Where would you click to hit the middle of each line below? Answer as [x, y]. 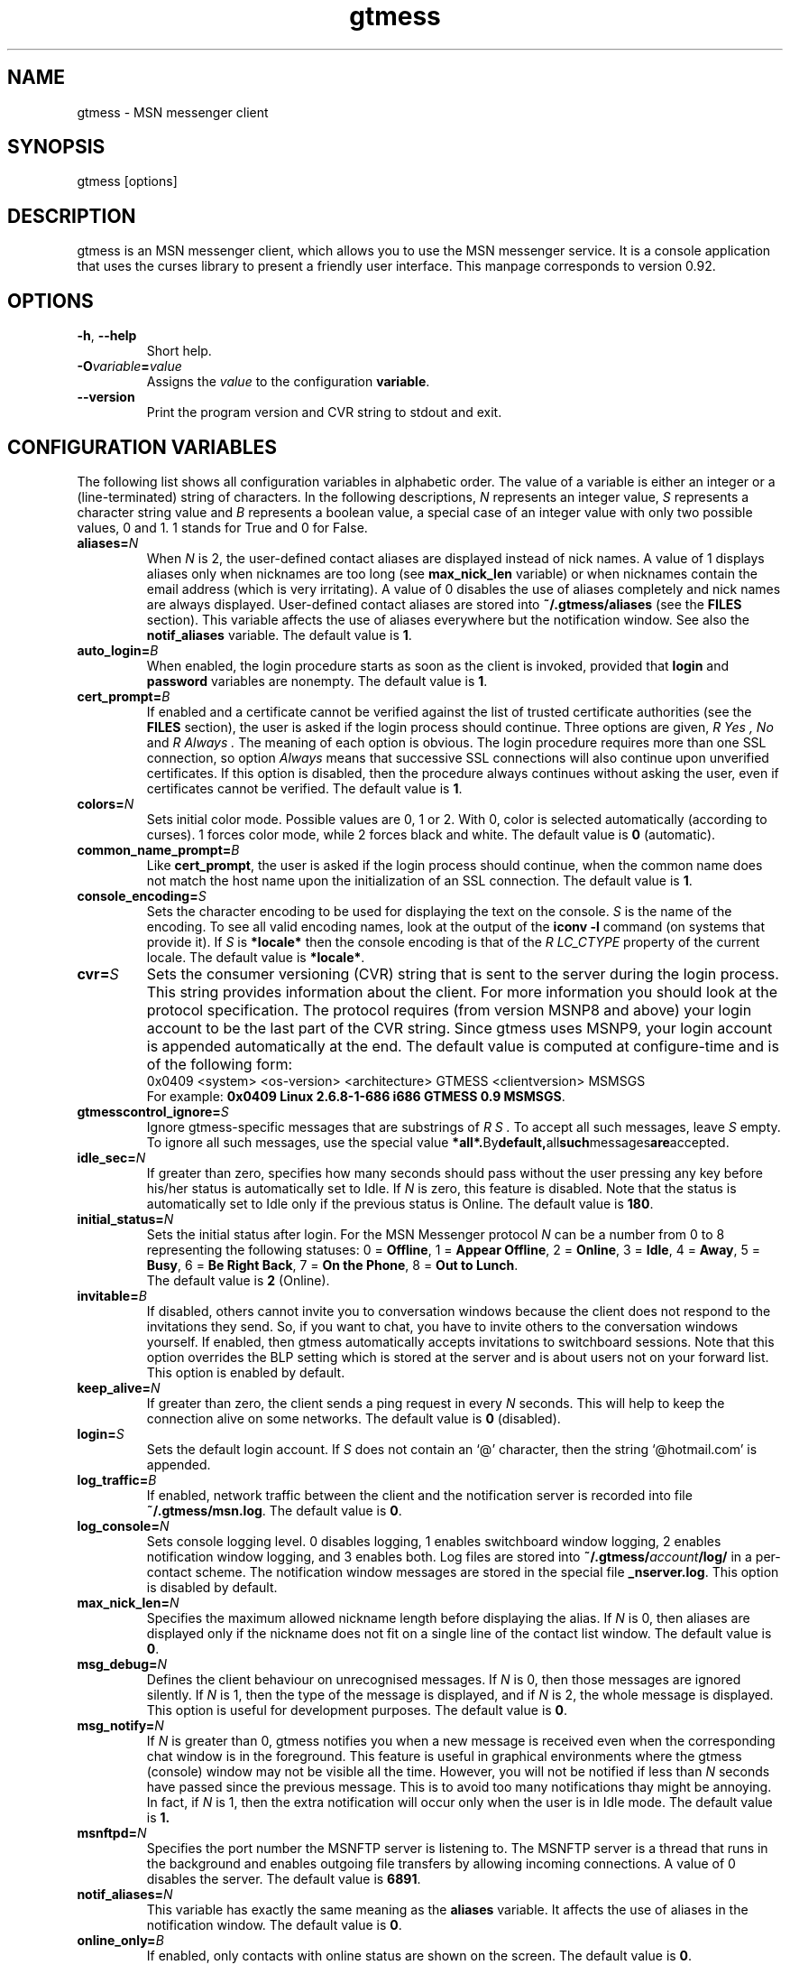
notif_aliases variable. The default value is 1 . [279, 635]
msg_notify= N [120, 1725]
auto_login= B [118, 650]
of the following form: [220, 1064]
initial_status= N [125, 1219]
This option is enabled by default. [246, 1372]
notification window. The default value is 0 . [274, 1924]
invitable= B [112, 1295]
